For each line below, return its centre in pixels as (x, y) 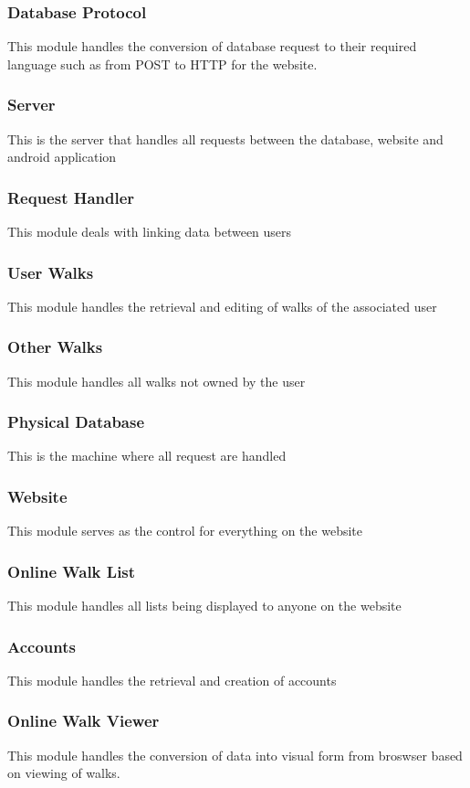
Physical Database (76, 422)
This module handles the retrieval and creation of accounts (172, 680)
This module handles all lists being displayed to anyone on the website (204, 606)
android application (62, 157)
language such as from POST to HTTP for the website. (162, 64)
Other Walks (55, 347)
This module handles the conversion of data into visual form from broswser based (235, 755)
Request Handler (71, 197)
